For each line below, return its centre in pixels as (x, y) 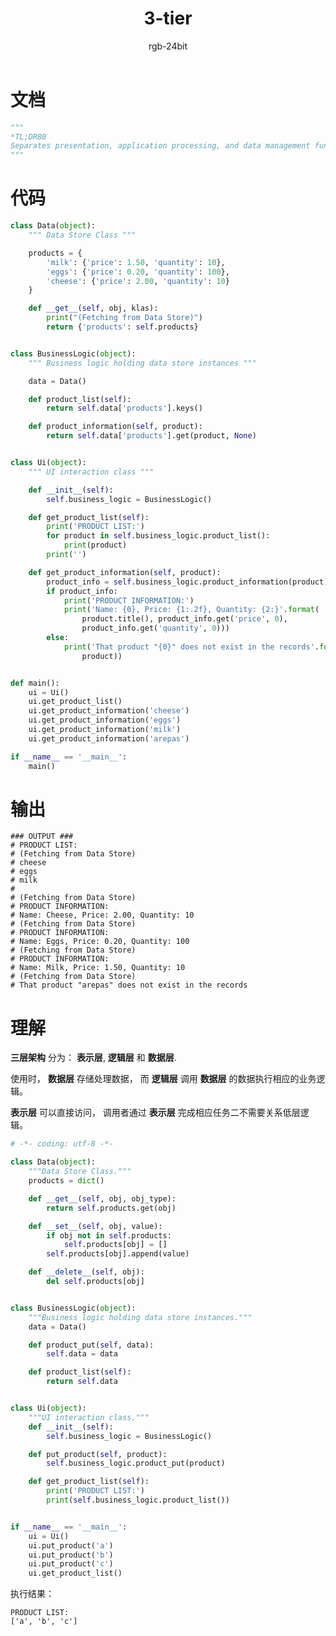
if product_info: (82, 591)
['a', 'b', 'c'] (44, 1622)
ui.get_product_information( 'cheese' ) (109, 711)
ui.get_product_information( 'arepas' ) (109, 738)
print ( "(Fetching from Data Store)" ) (124, 318)
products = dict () (66, 1181)
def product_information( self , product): (115, 427)
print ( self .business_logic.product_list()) (138, 1500)
